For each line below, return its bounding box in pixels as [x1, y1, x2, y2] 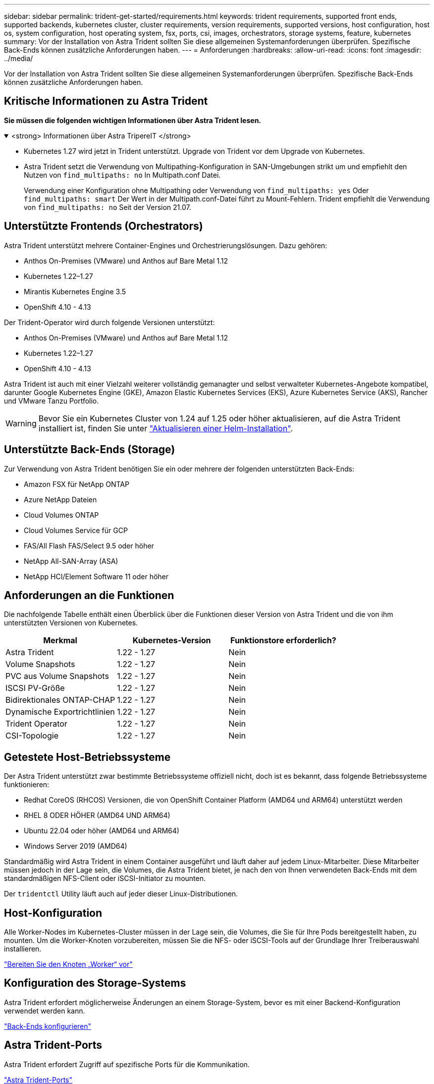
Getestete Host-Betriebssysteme [4, 750, 171, 763]
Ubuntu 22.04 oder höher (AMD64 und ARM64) [24, 826, 179, 835]
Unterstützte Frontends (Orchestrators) [4, 220, 203, 233]
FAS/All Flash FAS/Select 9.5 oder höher [24, 541, 154, 550]
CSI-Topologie [5, 731, 58, 741]
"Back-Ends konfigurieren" [4, 1021, 92, 1030]
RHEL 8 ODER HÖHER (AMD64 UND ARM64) [24, 811, 170, 820]
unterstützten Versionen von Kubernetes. [4, 618, 138, 627]
